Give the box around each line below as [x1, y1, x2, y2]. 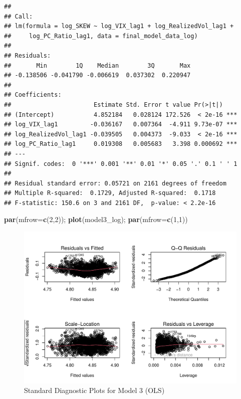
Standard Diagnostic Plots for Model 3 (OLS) [24, 385, 165, 395]
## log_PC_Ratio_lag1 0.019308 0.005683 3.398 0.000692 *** [4, 140, 237, 148]
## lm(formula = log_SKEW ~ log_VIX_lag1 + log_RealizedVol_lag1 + [4, 23, 234, 30]
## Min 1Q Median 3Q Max [4, 62, 191, 69]
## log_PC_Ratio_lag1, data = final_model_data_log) [4, 32, 198, 40]
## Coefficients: [4, 91, 62, 99]
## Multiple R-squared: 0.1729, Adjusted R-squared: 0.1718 [4, 189, 216, 197]
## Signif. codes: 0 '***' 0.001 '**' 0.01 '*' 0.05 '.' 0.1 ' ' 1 [4, 160, 237, 167]
